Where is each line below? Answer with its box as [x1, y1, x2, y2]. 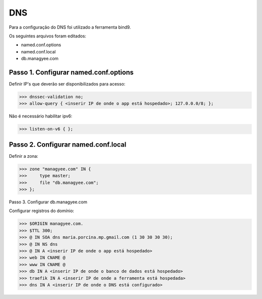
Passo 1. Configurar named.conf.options [9, 68, 134, 76]
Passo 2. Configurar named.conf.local [9, 140, 127, 149]
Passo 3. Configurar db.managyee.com [9, 199, 87, 205]
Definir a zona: [9, 153, 38, 159]
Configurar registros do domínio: [9, 208, 75, 214]
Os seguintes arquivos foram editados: [9, 33, 87, 39]
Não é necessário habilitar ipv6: [9, 113, 73, 119]
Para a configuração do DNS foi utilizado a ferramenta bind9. [9, 24, 131, 30]
